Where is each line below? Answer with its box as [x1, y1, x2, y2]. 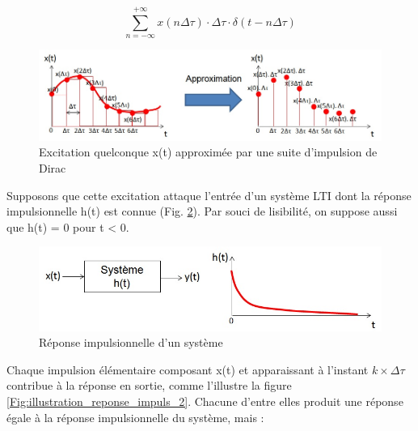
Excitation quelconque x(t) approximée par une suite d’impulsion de [39, 143, 378, 160]
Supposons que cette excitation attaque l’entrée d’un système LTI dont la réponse [6, 186, 412, 203]
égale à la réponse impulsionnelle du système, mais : [6, 408, 264, 425]
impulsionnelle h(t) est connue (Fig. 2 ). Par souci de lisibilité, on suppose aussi [6, 203, 398, 220]
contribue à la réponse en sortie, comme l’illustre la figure [6, 377, 292, 394]
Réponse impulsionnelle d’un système [39, 334, 223, 351]
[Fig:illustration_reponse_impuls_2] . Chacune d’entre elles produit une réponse [6, 393, 403, 410]
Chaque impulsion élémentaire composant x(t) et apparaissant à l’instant [6, 361, 369, 378]
